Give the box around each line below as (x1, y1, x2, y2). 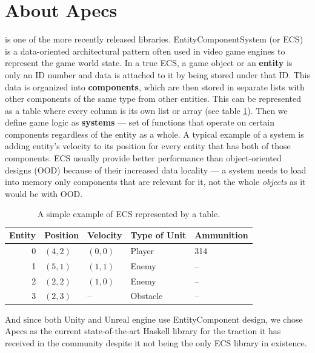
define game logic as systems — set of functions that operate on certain (5, 116, 274, 129)
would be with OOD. (5, 187, 83, 200)
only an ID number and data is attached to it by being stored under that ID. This (5, 68, 310, 81)
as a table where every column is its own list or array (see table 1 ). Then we (5, 104, 288, 116)
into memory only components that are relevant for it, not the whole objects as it (5, 175, 306, 188)
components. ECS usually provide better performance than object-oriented (5, 152, 282, 164)
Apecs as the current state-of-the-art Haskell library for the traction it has (5, 324, 281, 337)
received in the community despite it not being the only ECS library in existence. (5, 336, 307, 349)
